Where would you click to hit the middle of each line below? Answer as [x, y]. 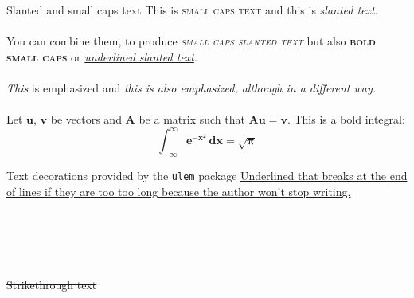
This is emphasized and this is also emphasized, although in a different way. [191, 87]
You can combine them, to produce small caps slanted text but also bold [191, 41]
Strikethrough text [52, 285]
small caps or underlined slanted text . [102, 56]
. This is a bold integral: [346, 119]
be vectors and [86, 119]
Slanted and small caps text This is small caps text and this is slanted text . [192, 10]
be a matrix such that [192, 119]
